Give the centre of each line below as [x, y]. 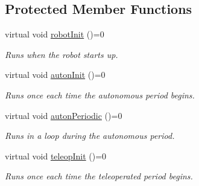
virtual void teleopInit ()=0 [56, 156]
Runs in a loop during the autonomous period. [90, 136]
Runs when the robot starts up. [62, 54]
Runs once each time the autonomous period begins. [100, 95]
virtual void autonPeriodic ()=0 [64, 115]
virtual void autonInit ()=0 [55, 75]
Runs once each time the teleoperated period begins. [99, 176]
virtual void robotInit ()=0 [55, 34]
